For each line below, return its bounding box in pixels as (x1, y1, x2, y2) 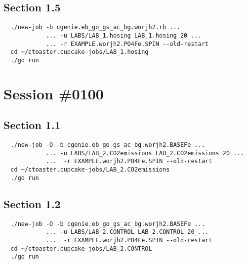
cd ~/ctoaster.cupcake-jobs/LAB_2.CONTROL (10, 245, 152, 252)
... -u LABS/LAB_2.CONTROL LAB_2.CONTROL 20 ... (45, 228, 209, 236)
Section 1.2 (3, 196, 61, 211)
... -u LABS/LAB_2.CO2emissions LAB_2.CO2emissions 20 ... (45, 149, 244, 157)
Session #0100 (3, 83, 104, 103)
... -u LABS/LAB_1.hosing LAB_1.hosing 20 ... (45, 32, 202, 39)
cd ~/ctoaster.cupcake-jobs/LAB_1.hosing (10, 48, 149, 56)
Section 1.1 (3, 117, 61, 132)
